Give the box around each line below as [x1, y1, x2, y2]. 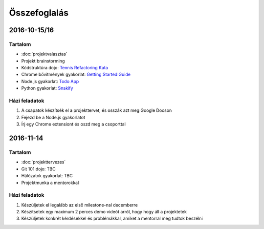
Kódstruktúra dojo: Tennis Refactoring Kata [21, 65, 109, 71]
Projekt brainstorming [21, 58, 65, 63]
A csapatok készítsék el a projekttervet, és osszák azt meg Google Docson [21, 107, 172, 113]
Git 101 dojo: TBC [21, 166, 56, 172]
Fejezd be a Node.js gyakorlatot [21, 114, 86, 120]
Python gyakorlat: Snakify [21, 85, 73, 91]
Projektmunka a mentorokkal [21, 180, 79, 186]
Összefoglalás [9, 7, 68, 18]
